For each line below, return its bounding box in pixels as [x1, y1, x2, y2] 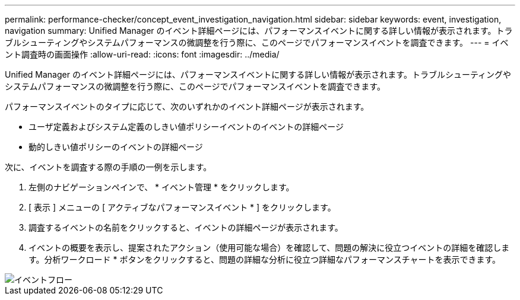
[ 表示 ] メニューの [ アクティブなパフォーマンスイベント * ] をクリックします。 [28, 202, 336, 212]
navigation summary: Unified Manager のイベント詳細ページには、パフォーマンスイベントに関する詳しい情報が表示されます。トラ [5, 25, 513, 36]
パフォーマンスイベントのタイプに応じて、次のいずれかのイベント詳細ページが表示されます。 [5, 101, 369, 111]
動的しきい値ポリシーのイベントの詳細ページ [28, 142, 203, 152]
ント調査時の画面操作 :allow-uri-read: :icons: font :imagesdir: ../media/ [5, 49, 280, 59]
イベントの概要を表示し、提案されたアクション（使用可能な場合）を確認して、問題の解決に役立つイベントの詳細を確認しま [28, 242, 510, 253]
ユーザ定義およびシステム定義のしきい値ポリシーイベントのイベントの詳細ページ [28, 122, 344, 132]
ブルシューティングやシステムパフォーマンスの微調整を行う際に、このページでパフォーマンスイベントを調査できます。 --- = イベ [5, 37, 509, 47]
